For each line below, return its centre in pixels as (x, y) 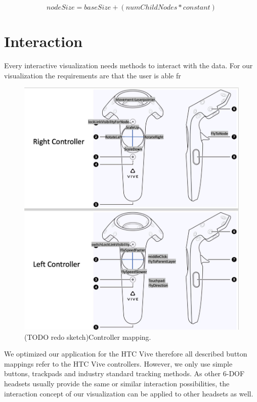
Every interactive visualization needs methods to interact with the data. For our (128, 65)
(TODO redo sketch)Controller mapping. (88, 337)
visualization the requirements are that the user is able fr (93, 75)
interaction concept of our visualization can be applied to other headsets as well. (129, 393)
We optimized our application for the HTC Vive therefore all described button (126, 354)
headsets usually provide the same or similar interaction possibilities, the (117, 383)
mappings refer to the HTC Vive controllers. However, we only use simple (118, 363)
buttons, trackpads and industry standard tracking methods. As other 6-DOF (124, 373)
